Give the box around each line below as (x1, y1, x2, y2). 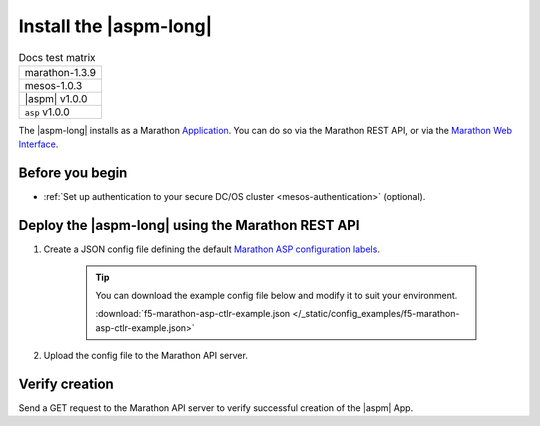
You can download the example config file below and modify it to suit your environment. (95, 289, 458, 301)
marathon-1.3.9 (24, 65, 97, 79)
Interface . (18, 138, 59, 150)
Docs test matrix (18, 50, 96, 64)
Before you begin (18, 165, 128, 182)
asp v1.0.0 (24, 105, 70, 119)
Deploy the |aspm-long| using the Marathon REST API (18, 217, 360, 234)
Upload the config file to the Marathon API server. (43, 350, 249, 362)
